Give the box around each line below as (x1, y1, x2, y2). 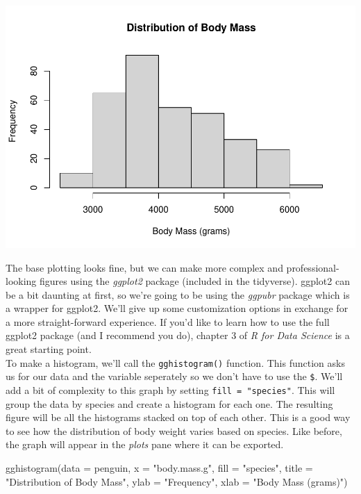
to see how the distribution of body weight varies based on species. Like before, (6, 423, 342, 438)
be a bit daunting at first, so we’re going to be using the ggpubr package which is (6, 287, 350, 302)
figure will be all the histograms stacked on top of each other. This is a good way (6, 410, 351, 425)
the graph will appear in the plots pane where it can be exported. (6, 437, 284, 452)
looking (6, 274, 37, 288)
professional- (286, 260, 339, 274)
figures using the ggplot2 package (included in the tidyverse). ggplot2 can (40, 274, 350, 288)
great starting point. (6, 342, 92, 356)
